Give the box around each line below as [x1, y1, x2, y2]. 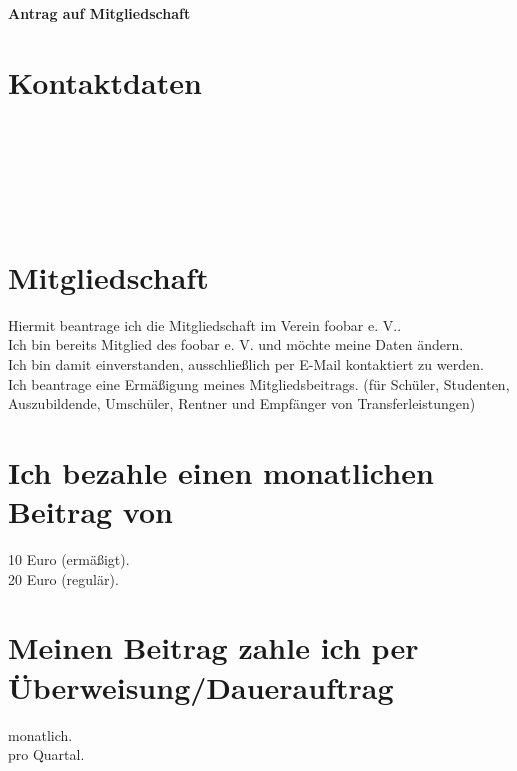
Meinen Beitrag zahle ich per [8, 627, 419, 668]
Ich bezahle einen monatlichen [8, 451, 434, 492]
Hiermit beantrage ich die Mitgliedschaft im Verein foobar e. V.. [8, 314, 402, 335]
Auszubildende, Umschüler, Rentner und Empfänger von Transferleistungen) [8, 393, 476, 414]
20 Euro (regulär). [8, 568, 119, 589]
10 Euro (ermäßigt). [8, 549, 130, 570]
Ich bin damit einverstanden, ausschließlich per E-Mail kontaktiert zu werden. [8, 354, 484, 374]
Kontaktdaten [8, 61, 202, 102]
